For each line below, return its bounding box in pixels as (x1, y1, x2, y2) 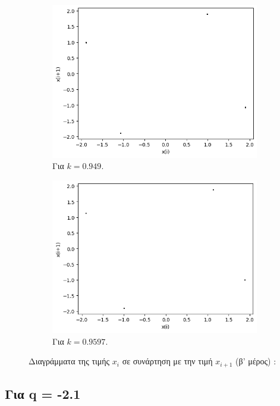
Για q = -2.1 (5, 385, 81, 403)
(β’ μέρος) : (235, 355, 276, 367)
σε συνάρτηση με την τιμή (122, 355, 213, 367)
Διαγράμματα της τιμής (29, 355, 110, 367)
